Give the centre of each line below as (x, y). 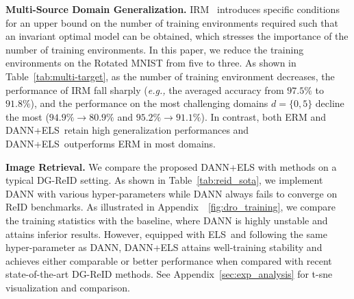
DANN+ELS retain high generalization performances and (127, 130)
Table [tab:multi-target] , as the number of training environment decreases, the (170, 76)
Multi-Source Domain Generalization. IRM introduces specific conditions (173, 9)
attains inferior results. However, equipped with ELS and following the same (166, 234)
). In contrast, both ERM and (264, 116)
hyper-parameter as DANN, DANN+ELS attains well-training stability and (164, 247)
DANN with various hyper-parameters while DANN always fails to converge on (172, 193)
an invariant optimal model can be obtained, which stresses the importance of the (177, 36)
